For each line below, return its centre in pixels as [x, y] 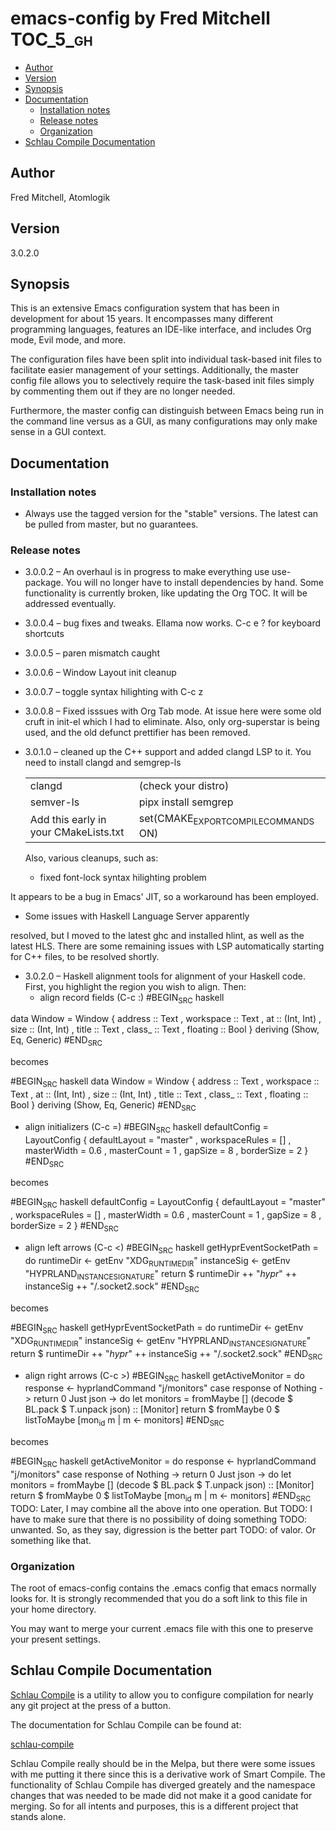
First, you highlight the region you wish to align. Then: [135, 986]
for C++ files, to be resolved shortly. [85, 956]
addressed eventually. [70, 604]
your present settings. [55, 1639]
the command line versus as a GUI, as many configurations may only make [164, 421]
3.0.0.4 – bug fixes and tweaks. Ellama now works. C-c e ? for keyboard [172, 623]
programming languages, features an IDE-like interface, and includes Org [161, 329]
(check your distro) [184, 786]
